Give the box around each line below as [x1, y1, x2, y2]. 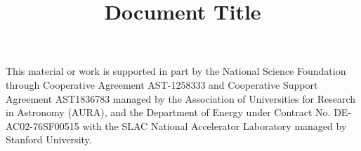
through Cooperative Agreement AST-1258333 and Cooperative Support [6, 77, 318, 92]
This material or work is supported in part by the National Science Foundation [6, 64, 346, 78]
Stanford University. [6, 132, 92, 147]
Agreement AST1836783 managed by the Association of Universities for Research [6, 91, 356, 106]
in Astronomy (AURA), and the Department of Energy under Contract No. [6, 105, 331, 120]
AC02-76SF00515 [6, 118, 79, 133]
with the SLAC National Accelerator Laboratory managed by [82, 118, 347, 133]
